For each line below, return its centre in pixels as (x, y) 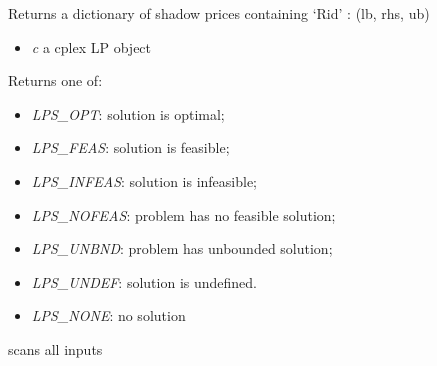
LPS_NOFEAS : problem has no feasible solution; (183, 214)
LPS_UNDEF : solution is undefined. (144, 281)
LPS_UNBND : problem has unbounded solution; (182, 248)
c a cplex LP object (91, 46)
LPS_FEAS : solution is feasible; (130, 147)
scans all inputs (55, 348)
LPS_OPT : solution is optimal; (128, 113)
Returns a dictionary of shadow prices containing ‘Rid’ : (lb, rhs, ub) (219, 13)
